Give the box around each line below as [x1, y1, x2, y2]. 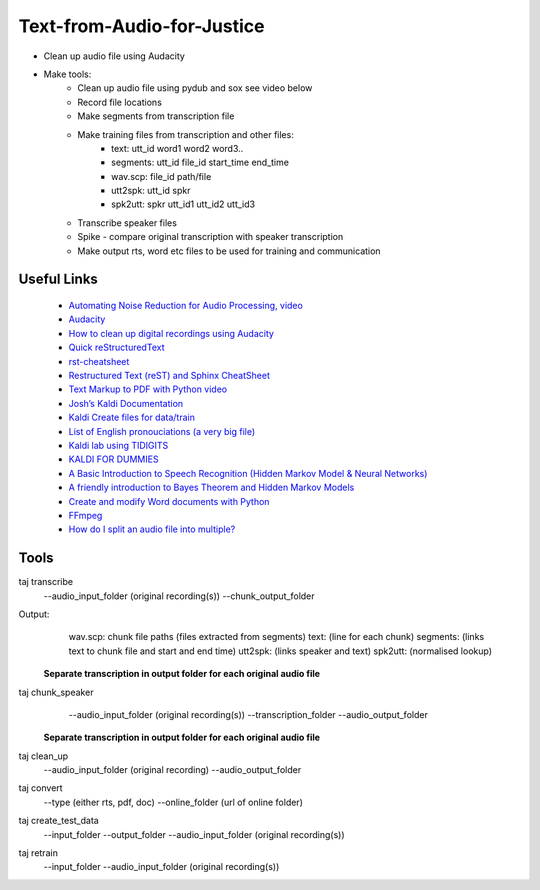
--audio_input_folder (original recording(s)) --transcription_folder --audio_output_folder [68, 708, 429, 720]
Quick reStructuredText [68, 341, 165, 354]
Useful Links [18, 271, 99, 288]
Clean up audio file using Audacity [43, 50, 185, 62]
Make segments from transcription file [77, 110, 235, 122]
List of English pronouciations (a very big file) [68, 425, 256, 437]
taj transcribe [18, 576, 74, 588]
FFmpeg [68, 509, 103, 521]
